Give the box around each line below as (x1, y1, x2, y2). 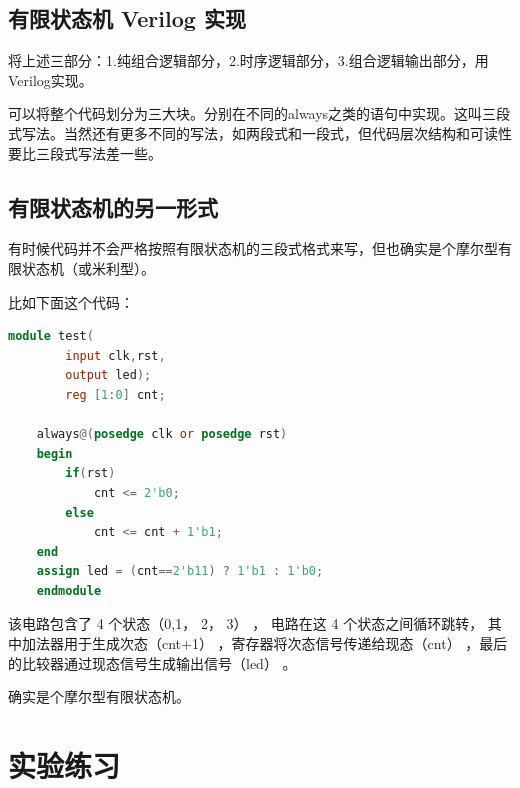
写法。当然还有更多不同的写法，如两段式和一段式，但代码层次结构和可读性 (21, 122, 512, 143)
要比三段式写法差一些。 (8, 142, 162, 163)
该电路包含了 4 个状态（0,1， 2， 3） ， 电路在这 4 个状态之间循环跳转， (8, 613, 484, 634)
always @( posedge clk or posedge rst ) (36, 427, 288, 442)
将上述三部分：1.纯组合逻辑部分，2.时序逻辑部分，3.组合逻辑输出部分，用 (8, 50, 489, 71)
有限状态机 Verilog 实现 (8, 3, 246, 34)
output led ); (65, 368, 152, 383)
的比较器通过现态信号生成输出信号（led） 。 (8, 652, 297, 673)
